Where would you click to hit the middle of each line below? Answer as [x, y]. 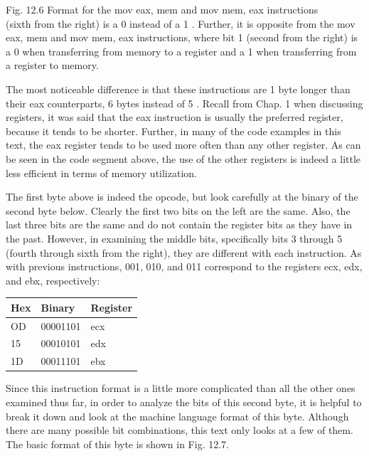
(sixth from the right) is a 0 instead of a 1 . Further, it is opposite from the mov [181, 23]
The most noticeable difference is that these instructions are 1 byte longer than [178, 89]
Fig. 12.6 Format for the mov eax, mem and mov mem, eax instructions [162, 9]
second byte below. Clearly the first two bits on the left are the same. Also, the [178, 210]
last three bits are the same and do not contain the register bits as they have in [179, 224]
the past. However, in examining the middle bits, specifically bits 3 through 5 [174, 238]
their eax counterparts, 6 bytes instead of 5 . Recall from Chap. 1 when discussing [184, 103]
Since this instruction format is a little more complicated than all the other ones [181, 388]
